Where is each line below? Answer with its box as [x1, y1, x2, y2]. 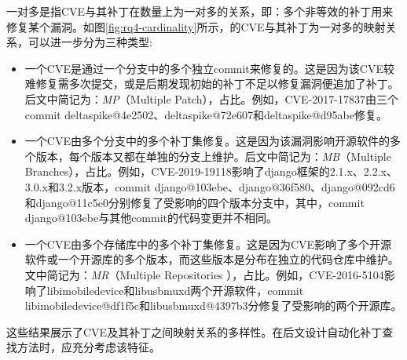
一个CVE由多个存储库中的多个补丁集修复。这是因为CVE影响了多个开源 [24, 235, 392, 252]
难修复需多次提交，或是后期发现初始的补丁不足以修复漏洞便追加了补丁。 [24, 75, 399, 92]
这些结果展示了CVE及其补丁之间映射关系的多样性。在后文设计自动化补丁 [6, 323, 383, 340]
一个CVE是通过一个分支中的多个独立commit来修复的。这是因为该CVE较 [24, 60, 394, 76]
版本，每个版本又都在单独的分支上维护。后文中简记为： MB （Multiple [35, 147, 391, 164]
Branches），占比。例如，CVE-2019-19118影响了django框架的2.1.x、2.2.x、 [24, 163, 398, 180]
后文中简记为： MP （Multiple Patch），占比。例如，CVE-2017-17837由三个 [24, 90, 398, 107]
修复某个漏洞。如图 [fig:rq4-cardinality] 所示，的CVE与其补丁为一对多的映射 [6, 18, 386, 35]
